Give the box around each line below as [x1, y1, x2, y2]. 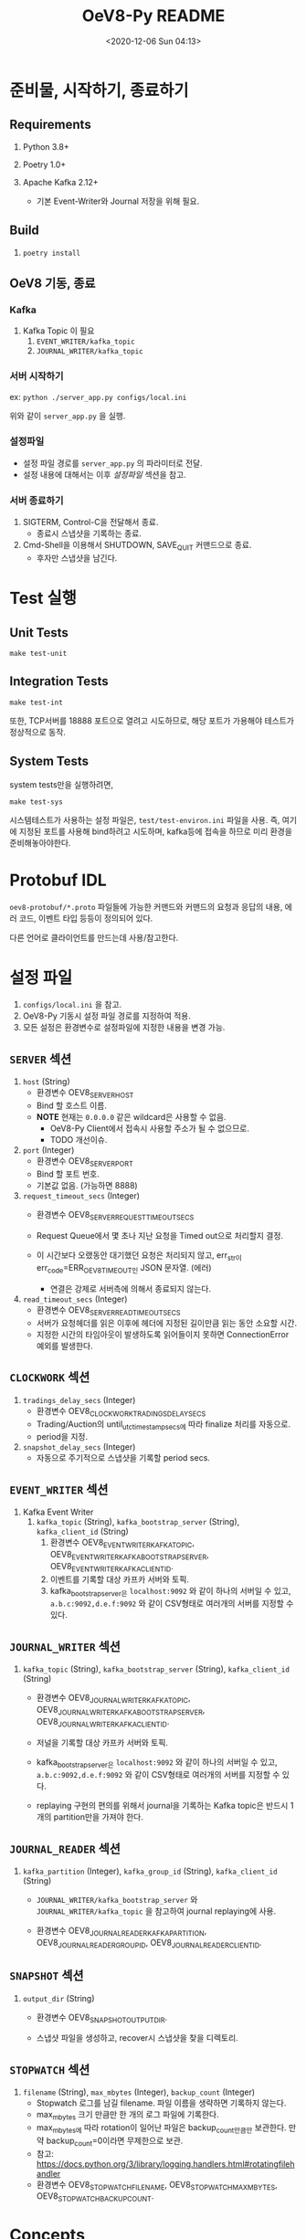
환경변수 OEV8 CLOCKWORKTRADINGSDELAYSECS [36, 1405, 206, 1419]
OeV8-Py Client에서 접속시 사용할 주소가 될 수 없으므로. [49, 1123, 249, 1134]
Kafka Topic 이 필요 [22, 325, 95, 336]
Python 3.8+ [22, 141, 70, 152]
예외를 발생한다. [36, 1340, 93, 1352]
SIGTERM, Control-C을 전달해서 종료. [22, 517, 159, 528]
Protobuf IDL [9, 870, 107, 891]
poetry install [22, 248, 81, 258]
